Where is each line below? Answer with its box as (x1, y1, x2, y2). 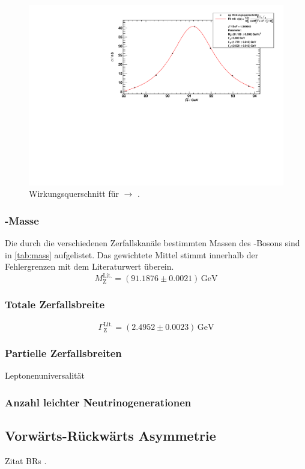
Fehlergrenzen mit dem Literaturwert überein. (5, 260, 174, 273)
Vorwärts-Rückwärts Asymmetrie (5, 426, 216, 445)
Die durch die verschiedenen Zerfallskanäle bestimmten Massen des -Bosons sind (5, 237, 300, 249)
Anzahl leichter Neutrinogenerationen (5, 394, 192, 409)
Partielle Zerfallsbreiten (5, 345, 122, 360)
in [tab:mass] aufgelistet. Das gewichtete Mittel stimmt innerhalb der (5, 248, 259, 261)
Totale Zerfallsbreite (5, 297, 105, 312)
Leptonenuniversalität (5, 369, 85, 382)
